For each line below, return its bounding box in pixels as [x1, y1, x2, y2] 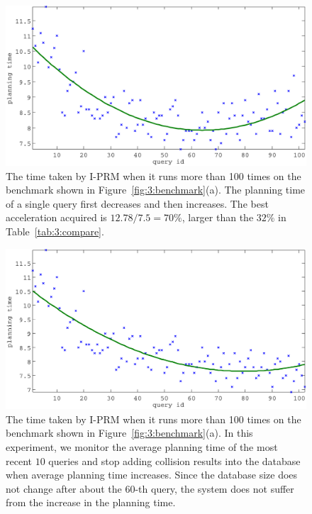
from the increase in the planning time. [6, 495, 176, 510]
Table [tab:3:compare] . [6, 224, 104, 239]
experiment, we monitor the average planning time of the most [6, 439, 278, 454]
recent [6, 453, 32, 468]
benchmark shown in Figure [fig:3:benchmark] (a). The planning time [6, 182, 306, 197]
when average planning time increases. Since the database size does [6, 467, 298, 482]
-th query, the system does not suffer [135, 481, 294, 496]
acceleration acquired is [6, 210, 107, 225]
